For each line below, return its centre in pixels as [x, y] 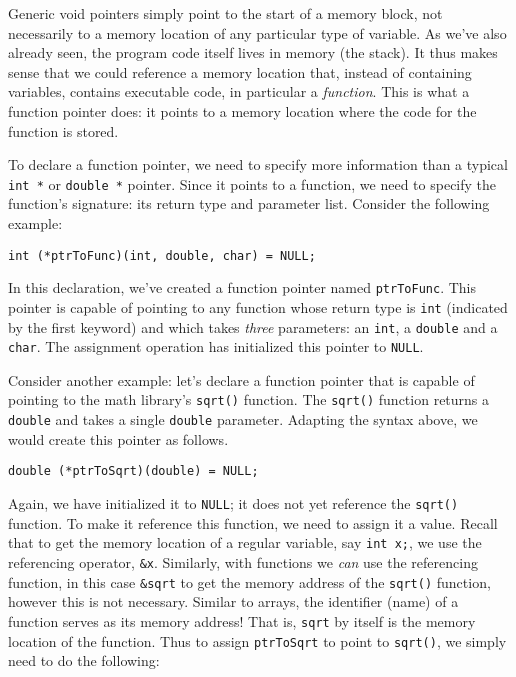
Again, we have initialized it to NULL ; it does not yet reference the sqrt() [233, 503]
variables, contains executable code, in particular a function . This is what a [239, 91]
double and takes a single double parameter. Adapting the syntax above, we [243, 419]
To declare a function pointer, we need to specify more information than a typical [258, 164]
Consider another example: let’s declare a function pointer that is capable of [241, 379]
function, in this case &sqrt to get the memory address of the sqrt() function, [249, 581]
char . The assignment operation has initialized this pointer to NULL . [216, 346]
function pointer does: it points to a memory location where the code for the [242, 110]
